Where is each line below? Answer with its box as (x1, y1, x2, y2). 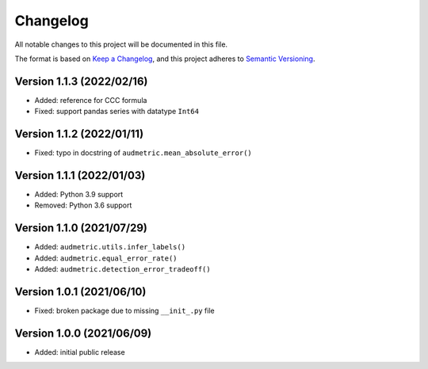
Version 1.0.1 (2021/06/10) (14, 285, 147, 299)
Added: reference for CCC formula (34, 95, 147, 105)
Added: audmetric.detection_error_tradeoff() (34, 264, 211, 274)
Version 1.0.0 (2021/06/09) (14, 326, 152, 340)
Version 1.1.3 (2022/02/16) (14, 74, 148, 88)
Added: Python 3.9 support (34, 190, 124, 200)
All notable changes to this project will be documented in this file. (14, 40, 228, 49)
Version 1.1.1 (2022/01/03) (14, 169, 146, 182)
